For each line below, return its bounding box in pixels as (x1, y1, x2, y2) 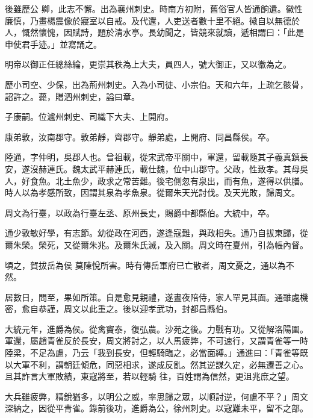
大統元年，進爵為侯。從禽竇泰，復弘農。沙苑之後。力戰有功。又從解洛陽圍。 (5, 322, 308, 335)
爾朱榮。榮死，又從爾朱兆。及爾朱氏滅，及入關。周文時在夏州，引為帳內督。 (5, 238, 308, 251)
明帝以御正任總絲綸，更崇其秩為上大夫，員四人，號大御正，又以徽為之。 (5, 58, 291, 70)
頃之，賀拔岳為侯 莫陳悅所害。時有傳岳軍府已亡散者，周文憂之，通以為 (5, 258, 286, 271)
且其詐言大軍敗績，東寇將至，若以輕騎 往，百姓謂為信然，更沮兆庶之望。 (5, 370, 294, 382)
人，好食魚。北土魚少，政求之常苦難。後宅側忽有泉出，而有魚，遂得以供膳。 (5, 174, 308, 187)
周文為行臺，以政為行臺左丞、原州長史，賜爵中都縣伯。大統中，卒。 (5, 206, 274, 219)
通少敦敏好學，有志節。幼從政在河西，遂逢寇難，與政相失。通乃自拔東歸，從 (5, 226, 308, 239)
